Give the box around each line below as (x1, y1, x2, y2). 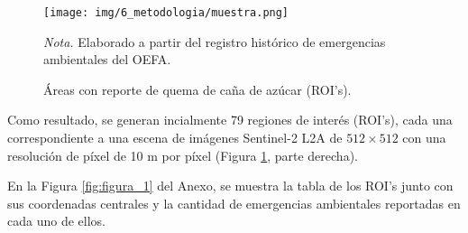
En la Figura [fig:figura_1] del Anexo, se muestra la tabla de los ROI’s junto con (7, 176, 454, 195)
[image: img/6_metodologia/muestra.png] (43, 6, 289, 19)
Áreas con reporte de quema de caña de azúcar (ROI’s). (43, 79, 352, 98)
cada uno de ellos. (7, 211, 106, 230)
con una (402, 128, 446, 147)
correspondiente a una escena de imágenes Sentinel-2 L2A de (7, 128, 343, 147)
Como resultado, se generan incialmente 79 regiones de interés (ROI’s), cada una (7, 110, 453, 129)
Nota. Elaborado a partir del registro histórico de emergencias (43, 32, 386, 51)
